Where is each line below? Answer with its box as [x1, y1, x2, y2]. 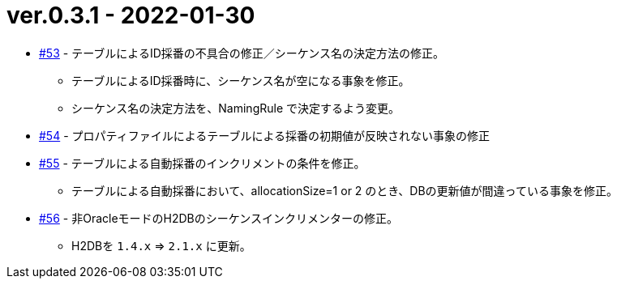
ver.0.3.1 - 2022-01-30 [6, 2, 255, 29]
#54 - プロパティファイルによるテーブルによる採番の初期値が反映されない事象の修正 [39, 128, 491, 142]
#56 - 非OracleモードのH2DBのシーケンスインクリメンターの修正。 [39, 211, 399, 225]
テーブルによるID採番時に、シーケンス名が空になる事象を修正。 [71, 73, 410, 87]
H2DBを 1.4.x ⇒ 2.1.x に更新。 [71, 238, 251, 253]
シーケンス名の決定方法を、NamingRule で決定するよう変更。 [71, 100, 400, 115]
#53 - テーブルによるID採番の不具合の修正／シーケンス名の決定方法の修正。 [39, 45, 445, 60]
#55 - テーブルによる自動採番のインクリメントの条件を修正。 [39, 155, 366, 170]
